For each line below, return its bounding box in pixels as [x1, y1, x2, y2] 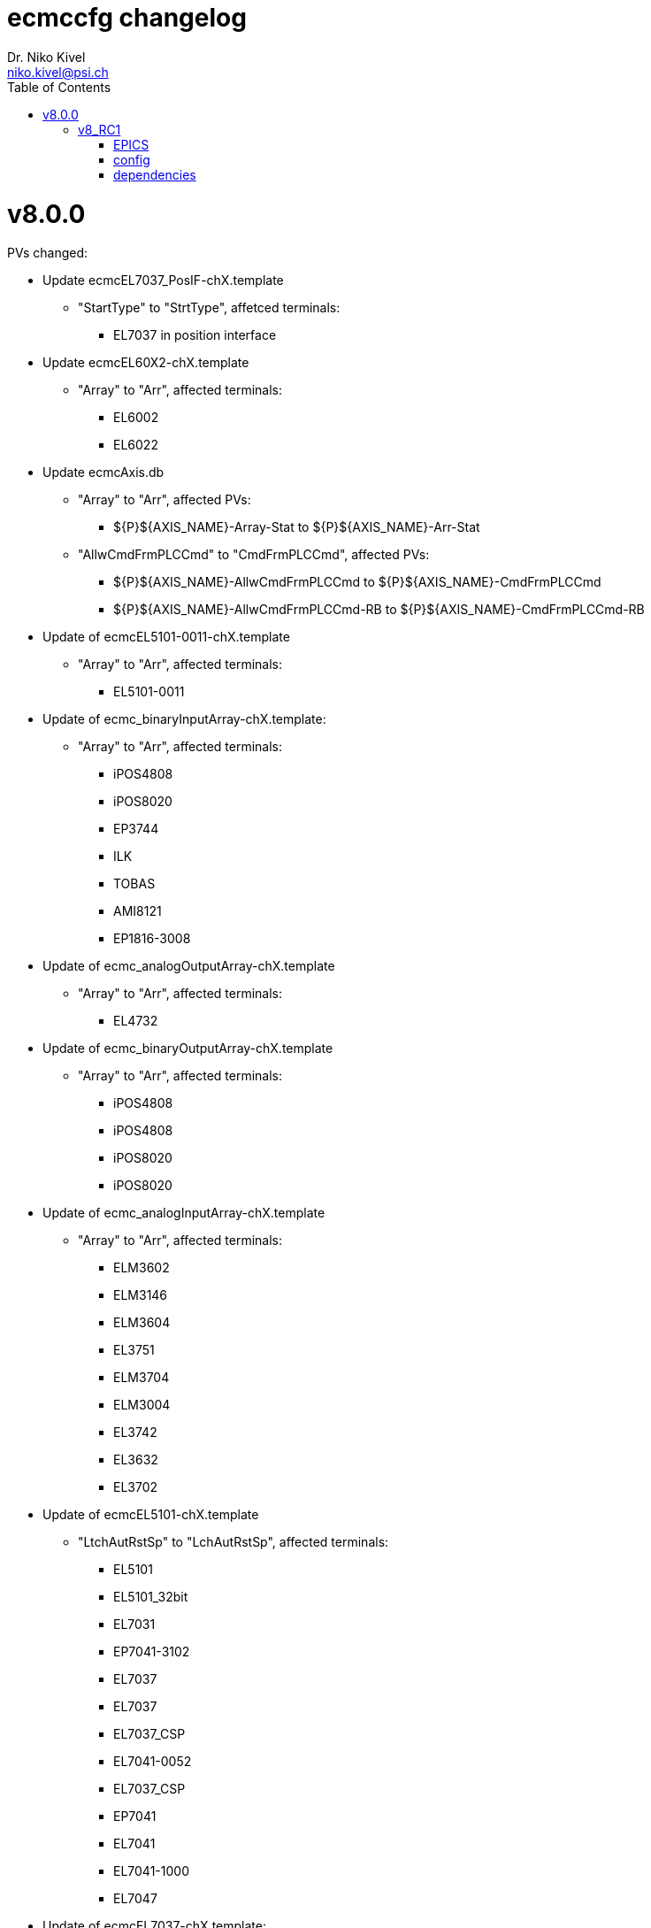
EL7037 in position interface [113, 327, 277, 343]
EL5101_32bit [113, 1589, 188, 1605]
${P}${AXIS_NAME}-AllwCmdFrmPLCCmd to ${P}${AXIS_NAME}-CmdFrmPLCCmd [113, 574, 601, 590]
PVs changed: [7, 245, 88, 261]
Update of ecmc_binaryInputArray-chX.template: [42, 711, 326, 727]
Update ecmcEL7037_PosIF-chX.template [42, 273, 284, 288]
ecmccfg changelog [7, 3, 247, 33]
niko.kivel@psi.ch [7, 64, 109, 80]
